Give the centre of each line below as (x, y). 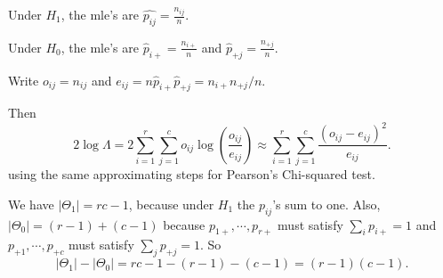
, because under (171, 204)
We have (31, 204)
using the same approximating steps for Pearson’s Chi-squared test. (192, 174)
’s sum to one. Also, (326, 204)
